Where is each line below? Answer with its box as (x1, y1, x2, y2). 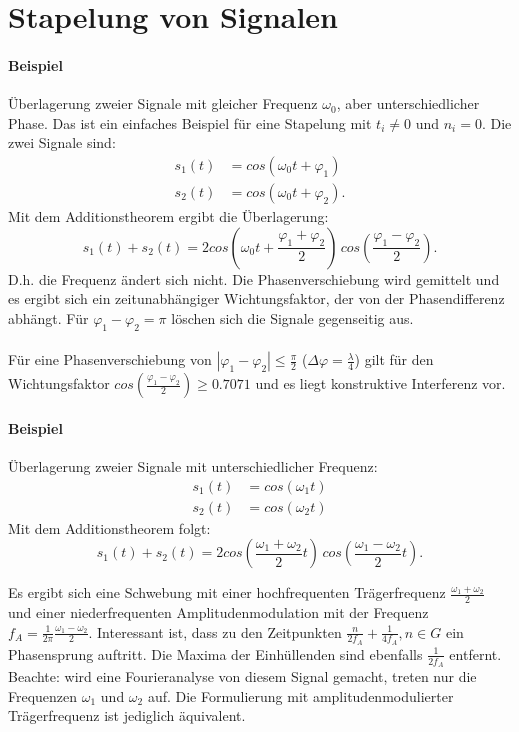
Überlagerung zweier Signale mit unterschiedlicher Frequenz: (8, 455, 378, 476)
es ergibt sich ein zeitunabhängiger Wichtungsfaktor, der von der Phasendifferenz (8, 288, 505, 309)
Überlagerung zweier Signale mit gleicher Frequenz (8, 93, 318, 114)
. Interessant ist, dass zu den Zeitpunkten (88, 621, 342, 642)
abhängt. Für (8, 307, 89, 328)
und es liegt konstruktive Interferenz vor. (255, 373, 506, 394)
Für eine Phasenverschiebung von (8, 349, 212, 370)
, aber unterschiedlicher (336, 93, 480, 114)
